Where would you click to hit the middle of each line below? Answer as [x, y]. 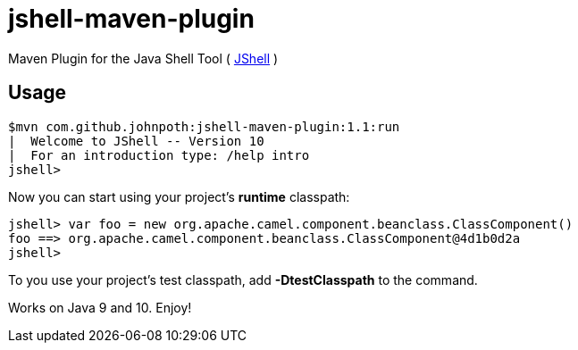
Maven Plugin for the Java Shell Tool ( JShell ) [143, 58]
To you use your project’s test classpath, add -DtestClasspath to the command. [243, 279]
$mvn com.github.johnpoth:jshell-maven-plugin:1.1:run [204, 126]
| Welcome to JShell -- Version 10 [136, 141]
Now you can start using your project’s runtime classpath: [179, 196]
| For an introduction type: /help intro [159, 155]
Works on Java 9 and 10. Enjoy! [100, 307]
